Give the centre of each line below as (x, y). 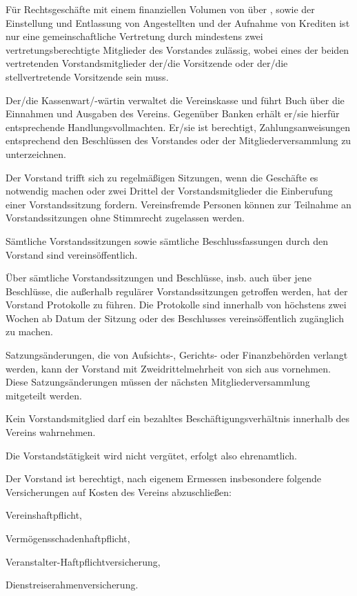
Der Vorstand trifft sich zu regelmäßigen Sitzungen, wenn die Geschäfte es (162, 177)
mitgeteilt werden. (44, 395)
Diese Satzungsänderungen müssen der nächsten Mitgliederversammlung (158, 382)
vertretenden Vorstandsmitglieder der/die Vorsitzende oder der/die (147, 63)
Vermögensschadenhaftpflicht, (68, 538)
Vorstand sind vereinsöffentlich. (72, 254)
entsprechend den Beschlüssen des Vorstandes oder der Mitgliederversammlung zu (178, 140)
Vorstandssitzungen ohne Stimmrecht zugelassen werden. (125, 218)
